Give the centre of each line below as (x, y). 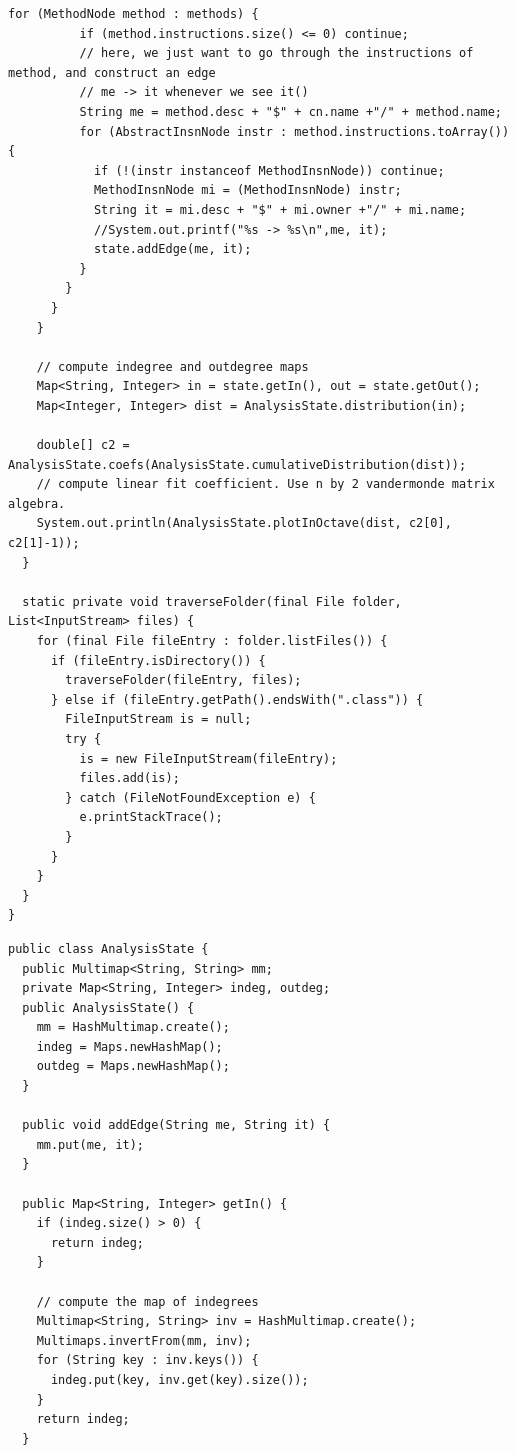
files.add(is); (129, 778)
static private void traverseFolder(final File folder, (212, 601)
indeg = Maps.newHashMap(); (129, 1046)
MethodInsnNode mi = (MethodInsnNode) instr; (247, 190)
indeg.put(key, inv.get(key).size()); (179, 1379)
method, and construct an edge (112, 72)
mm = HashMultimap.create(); (133, 1027)
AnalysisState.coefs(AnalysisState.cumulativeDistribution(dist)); (237, 464)
